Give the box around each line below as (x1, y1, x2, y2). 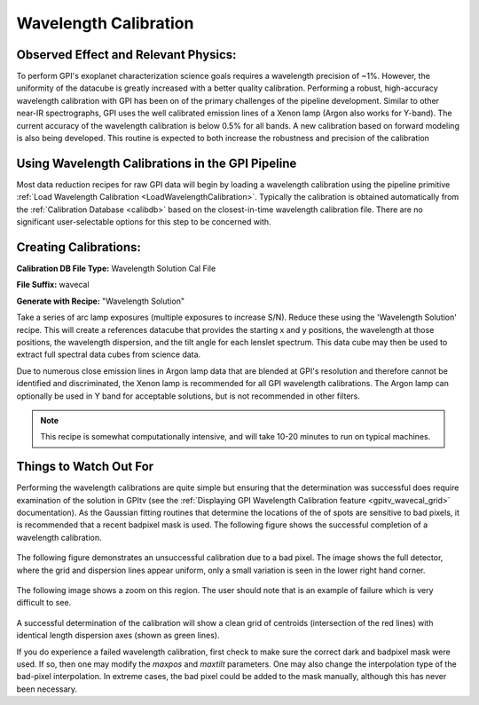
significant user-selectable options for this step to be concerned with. (16, 217, 271, 227)
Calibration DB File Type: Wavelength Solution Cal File (16, 263, 216, 273)
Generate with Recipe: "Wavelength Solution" (16, 296, 185, 306)
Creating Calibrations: (16, 240, 142, 255)
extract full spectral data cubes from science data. (16, 349, 201, 360)
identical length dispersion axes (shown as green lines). (16, 630, 220, 641)
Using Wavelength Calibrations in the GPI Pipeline (16, 155, 297, 170)
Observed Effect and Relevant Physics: (16, 47, 237, 62)
